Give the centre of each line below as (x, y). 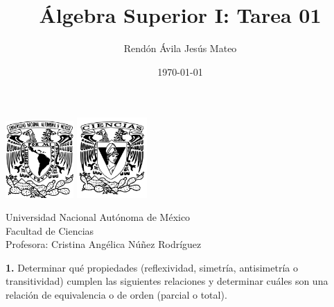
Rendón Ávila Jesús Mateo (180, 48)
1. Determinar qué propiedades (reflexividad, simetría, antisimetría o (152, 267)
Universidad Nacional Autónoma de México (98, 217)
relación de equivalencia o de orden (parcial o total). (116, 295)
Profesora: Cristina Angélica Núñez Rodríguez (104, 244)
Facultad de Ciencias (50, 230)
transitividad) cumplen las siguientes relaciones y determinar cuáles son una (167, 281)
